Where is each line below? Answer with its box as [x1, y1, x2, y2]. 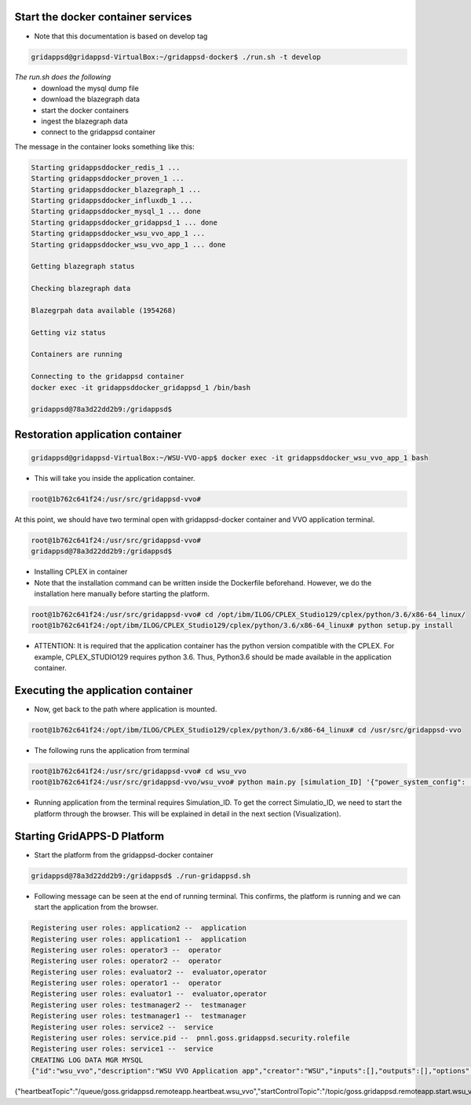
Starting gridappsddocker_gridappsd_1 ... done [31, 218, 217, 227]
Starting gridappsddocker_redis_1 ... [31, 163, 181, 172]
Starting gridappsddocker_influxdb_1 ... [31, 196, 193, 204]
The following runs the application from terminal [34, 746, 190, 755]
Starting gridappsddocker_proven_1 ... [31, 174, 184, 183]
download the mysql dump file [41, 83, 139, 93]
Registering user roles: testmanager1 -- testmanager [31, 1011, 246, 1021]
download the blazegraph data [41, 94, 141, 104]
